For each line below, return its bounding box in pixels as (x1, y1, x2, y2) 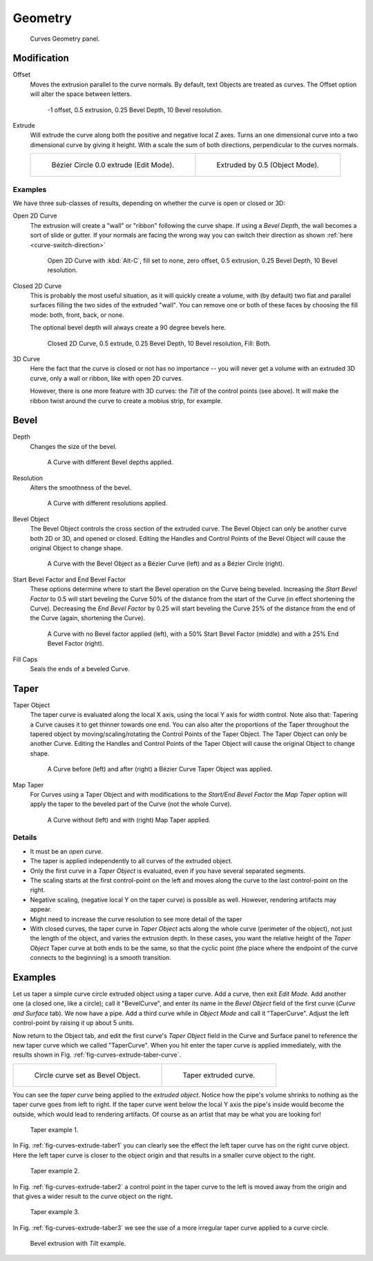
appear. (30, 905, 52, 914)
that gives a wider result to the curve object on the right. (12, 1192, 173, 1200)
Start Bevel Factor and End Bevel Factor (12, 575, 126, 584)
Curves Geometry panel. (30, 35, 100, 43)
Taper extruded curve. (182, 1070, 256, 1080)
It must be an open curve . (30, 847, 104, 856)
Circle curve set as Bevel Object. (34, 1070, 141, 1080)
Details (12, 833, 37, 843)
